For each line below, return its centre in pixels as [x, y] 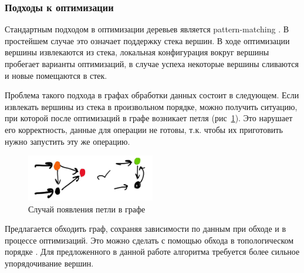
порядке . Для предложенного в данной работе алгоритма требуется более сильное [152, 252]
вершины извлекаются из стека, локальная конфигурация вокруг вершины [137, 52]
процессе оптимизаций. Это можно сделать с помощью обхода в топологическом [149, 240]
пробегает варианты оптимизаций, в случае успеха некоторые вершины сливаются [152, 64]
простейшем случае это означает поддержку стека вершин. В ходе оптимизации [147, 40]
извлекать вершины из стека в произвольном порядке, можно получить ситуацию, [151, 106]
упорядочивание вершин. [49, 263]
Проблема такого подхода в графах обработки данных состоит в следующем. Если [152, 95]
